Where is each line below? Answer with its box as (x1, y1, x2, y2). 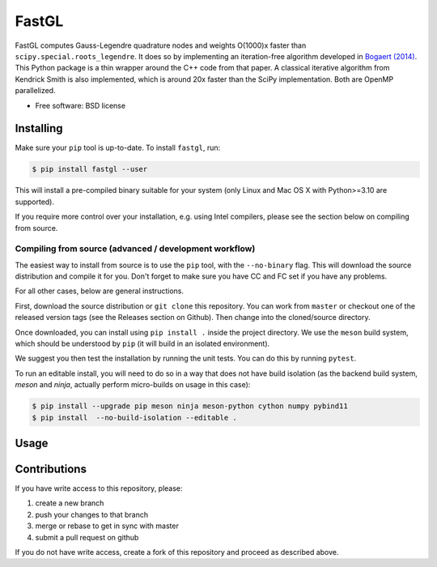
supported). (15, 197, 55, 207)
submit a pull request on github (35, 532, 139, 542)
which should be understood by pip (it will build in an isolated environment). (15, 339, 270, 348)
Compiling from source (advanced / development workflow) (15, 243, 256, 254)
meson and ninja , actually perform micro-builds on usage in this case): (15, 380, 251, 390)
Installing (15, 122, 64, 135)
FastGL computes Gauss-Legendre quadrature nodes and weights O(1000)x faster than (15, 40, 307, 50)
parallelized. (15, 86, 56, 96)
